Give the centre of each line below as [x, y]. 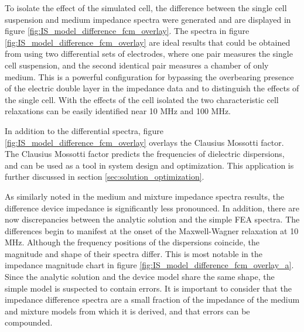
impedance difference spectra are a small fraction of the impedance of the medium [152, 300]
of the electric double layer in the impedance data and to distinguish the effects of [152, 88]
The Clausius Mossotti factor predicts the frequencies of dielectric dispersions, [145, 154]
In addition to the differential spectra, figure [84, 130]
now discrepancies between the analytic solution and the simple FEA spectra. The [152, 219]
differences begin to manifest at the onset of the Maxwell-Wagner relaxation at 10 [152, 230]
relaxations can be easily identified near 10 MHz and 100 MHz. [118, 111]
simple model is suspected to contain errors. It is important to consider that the [148, 288]
